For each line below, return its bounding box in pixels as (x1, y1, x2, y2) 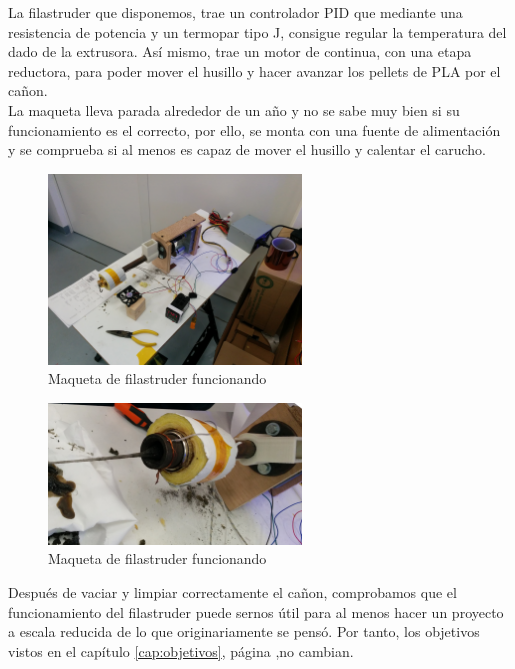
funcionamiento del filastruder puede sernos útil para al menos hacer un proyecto (8, 601, 504, 622)
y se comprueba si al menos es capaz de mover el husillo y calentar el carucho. (8, 139, 487, 160)
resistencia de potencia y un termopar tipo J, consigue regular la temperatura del (8, 21, 507, 42)
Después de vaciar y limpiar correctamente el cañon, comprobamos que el (8, 582, 457, 602)
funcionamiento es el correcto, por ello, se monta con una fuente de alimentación (8, 119, 501, 140)
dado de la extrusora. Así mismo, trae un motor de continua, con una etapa (8, 41, 472, 62)
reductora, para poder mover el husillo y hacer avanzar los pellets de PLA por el (8, 60, 501, 81)
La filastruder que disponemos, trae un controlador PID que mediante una (8, 2, 463, 22)
